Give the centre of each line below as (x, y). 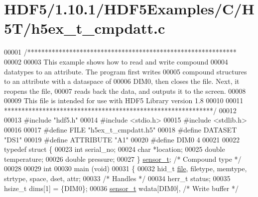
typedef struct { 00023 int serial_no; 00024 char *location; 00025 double (115, 149)
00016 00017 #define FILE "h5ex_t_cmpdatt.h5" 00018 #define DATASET (121, 130)
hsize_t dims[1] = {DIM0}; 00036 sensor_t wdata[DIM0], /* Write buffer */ (121, 188)
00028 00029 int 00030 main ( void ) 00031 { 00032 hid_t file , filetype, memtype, (126, 168)
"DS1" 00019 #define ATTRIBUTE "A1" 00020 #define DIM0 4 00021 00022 (122, 139)
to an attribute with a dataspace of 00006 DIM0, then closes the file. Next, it (122, 81)
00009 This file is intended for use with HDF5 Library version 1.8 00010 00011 (124, 100)
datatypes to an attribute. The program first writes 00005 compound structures (126, 71)
